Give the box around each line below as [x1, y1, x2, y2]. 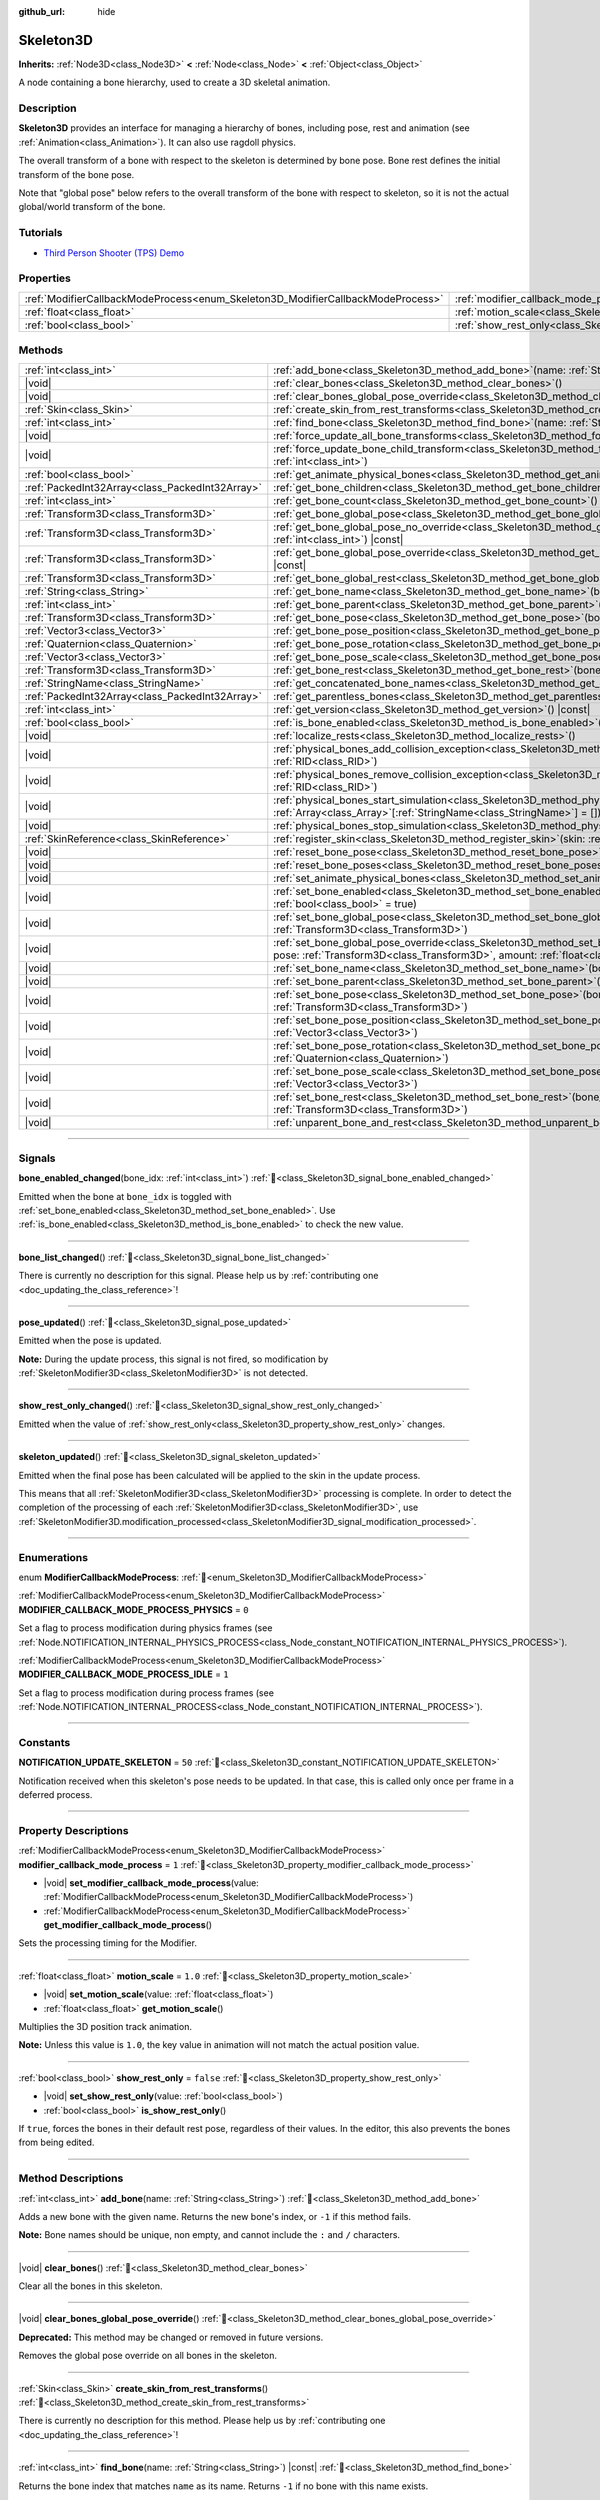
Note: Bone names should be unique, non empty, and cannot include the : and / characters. [18, 2229, 400, 2241]
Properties [18, 271, 72, 285]
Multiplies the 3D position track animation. [18, 2021, 192, 2033]
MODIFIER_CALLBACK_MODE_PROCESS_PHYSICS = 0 [18, 1603, 249, 1615]
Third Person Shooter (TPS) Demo [43, 246, 185, 259]
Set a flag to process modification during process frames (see [18, 1686, 275, 1699]
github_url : [18, 6, 65, 17]
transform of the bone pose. [18, 168, 135, 180]
